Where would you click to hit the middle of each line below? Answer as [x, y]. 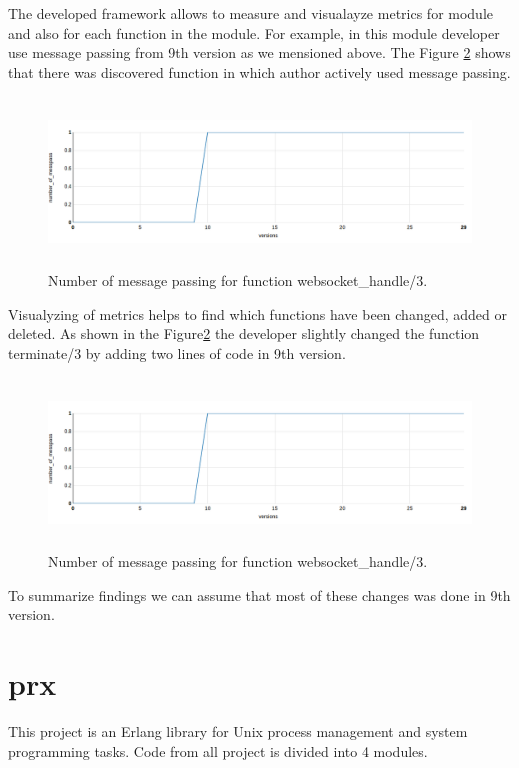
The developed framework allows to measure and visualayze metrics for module [251, 13]
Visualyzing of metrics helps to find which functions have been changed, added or [257, 313]
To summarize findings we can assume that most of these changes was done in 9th [259, 594]
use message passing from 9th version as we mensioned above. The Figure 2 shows [259, 52]
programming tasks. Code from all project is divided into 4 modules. [218, 750]
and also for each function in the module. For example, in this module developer [254, 32]
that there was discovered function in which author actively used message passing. [259, 71]
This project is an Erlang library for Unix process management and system [238, 731]
